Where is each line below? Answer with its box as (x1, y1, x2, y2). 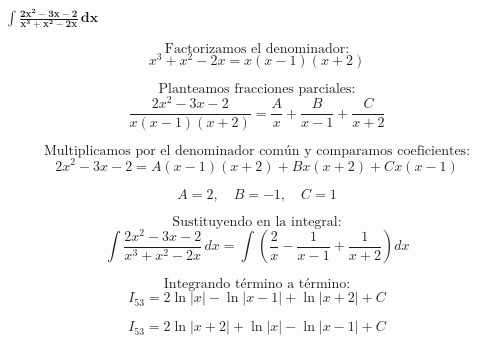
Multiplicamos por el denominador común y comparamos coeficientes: (43, 144, 471, 159)
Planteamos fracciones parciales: (158, 82, 356, 97)
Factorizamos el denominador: (164, 42, 350, 57)
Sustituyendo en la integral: (172, 214, 342, 229)
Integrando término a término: (163, 277, 351, 292)
